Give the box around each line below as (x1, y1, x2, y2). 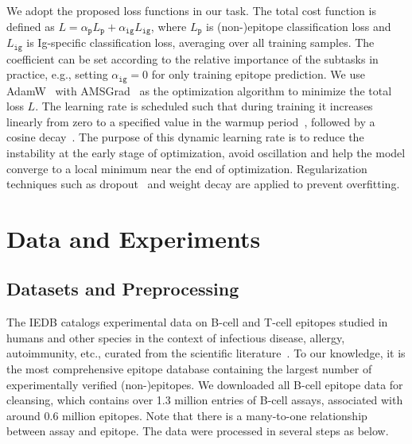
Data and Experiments (6, 222, 261, 254)
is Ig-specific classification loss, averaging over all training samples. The (26, 34, 375, 51)
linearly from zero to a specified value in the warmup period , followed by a (6, 113, 375, 129)
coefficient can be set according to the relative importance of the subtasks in (6, 50, 379, 67)
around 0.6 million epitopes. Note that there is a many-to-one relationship (6, 407, 367, 423)
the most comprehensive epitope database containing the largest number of (6, 361, 372, 377)
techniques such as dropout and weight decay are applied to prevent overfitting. (6, 176, 400, 192)
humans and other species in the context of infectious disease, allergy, (6, 329, 345, 346)
